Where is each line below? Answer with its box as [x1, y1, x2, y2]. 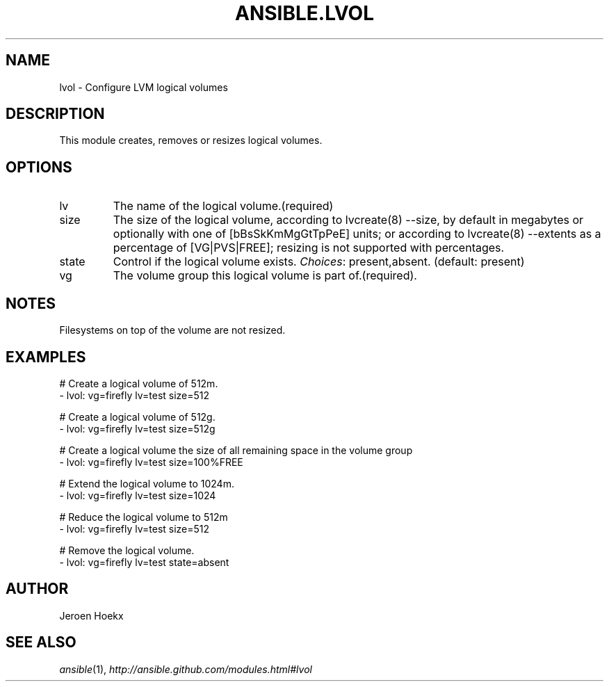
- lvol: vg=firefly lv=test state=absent [59, 556, 229, 568]
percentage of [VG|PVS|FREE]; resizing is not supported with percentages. [113, 241, 505, 255]
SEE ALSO [6, 633, 76, 652]
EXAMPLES [6, 348, 86, 366]
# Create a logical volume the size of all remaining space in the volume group [59, 444, 413, 456]
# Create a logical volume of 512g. [59, 410, 216, 423]
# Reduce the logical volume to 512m [59, 510, 228, 523]
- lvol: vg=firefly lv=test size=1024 [59, 489, 216, 501]
